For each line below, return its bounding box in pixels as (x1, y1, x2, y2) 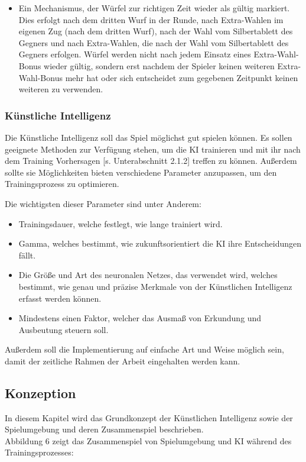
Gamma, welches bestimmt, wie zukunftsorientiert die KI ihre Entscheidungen (18, 237, 302, 250)
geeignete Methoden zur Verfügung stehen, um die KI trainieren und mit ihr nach (5, 143, 301, 155)
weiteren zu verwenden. (18, 83, 103, 95)
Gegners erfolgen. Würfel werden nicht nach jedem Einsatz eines (18, 48, 251, 60)
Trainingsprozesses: (5, 446, 74, 458)
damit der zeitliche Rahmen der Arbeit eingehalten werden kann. (5, 354, 240, 367)
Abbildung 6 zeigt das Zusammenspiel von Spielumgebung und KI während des (5, 434, 292, 447)
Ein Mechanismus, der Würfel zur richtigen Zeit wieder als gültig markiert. (18, 2, 290, 14)
